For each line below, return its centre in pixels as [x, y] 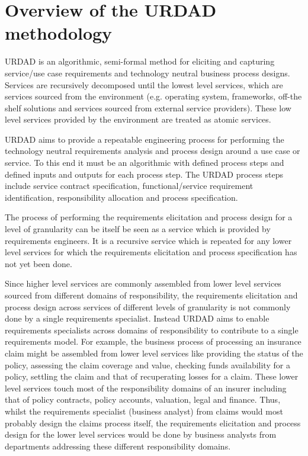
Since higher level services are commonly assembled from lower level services [143, 283]
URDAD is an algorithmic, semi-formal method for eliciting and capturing [140, 61]
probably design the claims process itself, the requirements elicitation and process [153, 423]
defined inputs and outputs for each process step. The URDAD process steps [144, 174]
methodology [59, 33]
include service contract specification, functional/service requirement [129, 186]
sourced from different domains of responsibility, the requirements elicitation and [151, 295]
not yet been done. [38, 263]
